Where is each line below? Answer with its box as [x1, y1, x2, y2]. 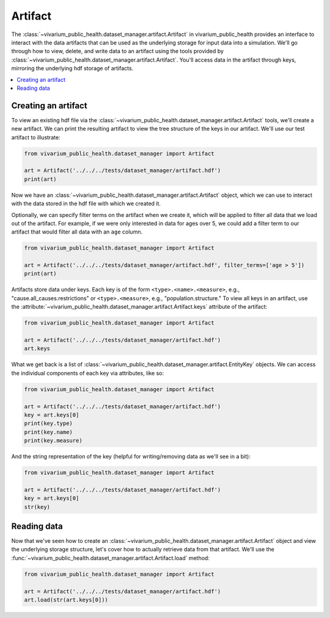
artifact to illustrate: [11, 133, 61, 141]
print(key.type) [24, 420, 73, 427]
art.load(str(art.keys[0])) [24, 597, 108, 603]
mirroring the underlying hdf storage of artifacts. [11, 65, 134, 72]
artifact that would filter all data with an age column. [11, 228, 143, 235]
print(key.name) [24, 429, 73, 435]
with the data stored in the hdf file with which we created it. [11, 200, 161, 207]
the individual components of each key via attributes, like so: [11, 369, 164, 377]
